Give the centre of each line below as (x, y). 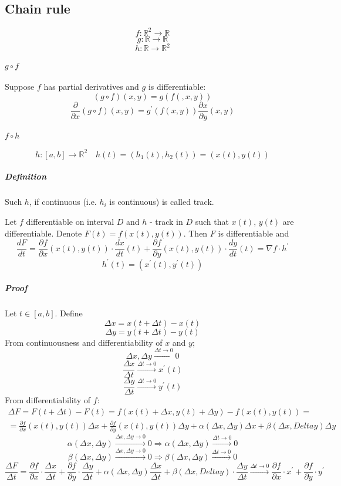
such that (212, 221)
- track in (166, 221)
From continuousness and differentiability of (84, 342)
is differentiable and (254, 233)
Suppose (20, 87)
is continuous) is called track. (162, 202)
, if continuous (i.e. (63, 202)
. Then (195, 233)
